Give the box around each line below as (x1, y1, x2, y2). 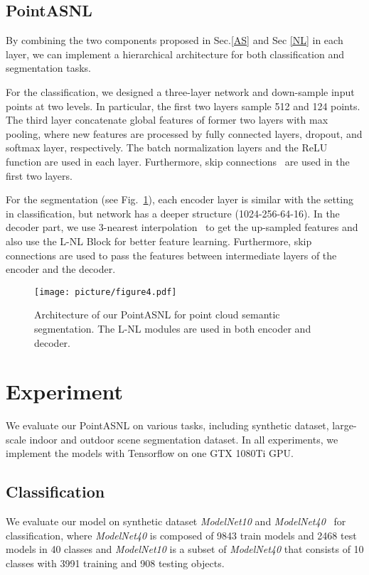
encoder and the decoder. (6, 262, 116, 276)
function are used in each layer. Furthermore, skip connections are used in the (6, 154, 350, 168)
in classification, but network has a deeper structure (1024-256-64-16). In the (6, 205, 340, 220)
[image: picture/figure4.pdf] (34, 286, 177, 297)
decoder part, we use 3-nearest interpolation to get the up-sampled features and (6, 220, 358, 235)
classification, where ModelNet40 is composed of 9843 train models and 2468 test (6, 527, 357, 542)
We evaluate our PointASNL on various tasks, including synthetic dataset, (6, 418, 329, 433)
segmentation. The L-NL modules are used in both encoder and (34, 321, 311, 335)
